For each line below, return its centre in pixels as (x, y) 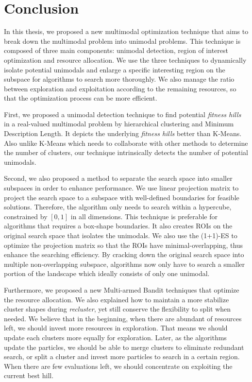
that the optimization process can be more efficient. (81, 98)
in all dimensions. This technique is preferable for (144, 216)
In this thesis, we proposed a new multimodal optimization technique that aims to (126, 31)
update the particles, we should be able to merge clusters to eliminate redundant (124, 347)
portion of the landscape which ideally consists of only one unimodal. (107, 273)
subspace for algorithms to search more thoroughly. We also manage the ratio (119, 79)
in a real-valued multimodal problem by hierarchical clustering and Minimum (119, 124)
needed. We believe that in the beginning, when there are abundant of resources (123, 318)
